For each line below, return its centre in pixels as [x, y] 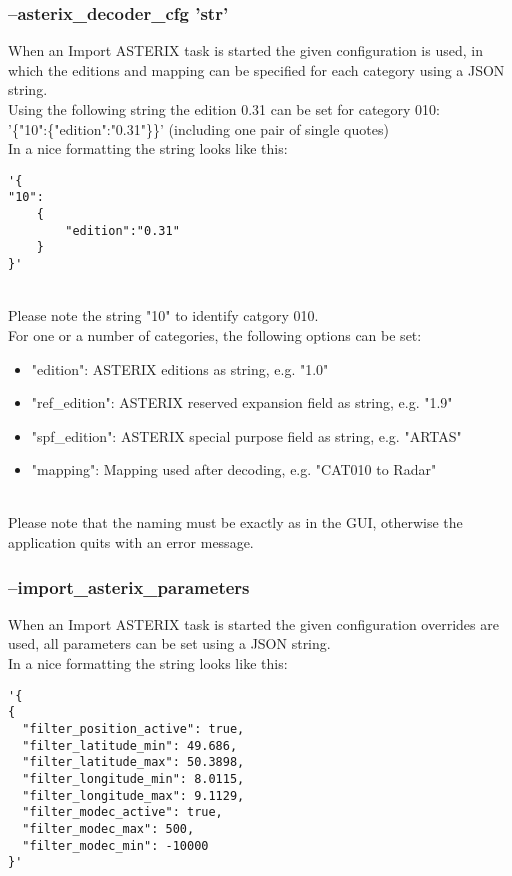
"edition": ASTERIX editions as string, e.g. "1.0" [180, 368]
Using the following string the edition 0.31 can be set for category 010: [224, 109]
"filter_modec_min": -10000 [115, 845]
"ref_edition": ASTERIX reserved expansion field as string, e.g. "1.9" [242, 402]
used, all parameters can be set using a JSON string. [169, 643]
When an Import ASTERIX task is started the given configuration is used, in [245, 50]
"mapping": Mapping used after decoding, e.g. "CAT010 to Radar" [234, 469]
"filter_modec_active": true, [122, 812]
